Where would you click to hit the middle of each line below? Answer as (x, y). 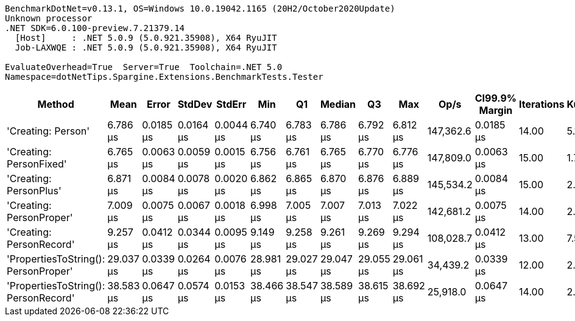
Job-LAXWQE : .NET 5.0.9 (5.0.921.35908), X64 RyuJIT (146, 48)
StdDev (195, 104)
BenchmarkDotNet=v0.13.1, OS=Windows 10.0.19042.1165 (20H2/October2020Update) (200, 9)
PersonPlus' (34, 191)
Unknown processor (49, 18)
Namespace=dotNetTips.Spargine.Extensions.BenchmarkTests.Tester (164, 77)
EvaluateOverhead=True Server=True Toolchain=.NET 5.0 (144, 67)
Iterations (542, 104)
